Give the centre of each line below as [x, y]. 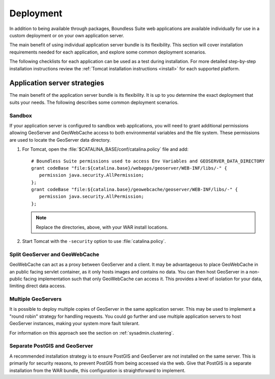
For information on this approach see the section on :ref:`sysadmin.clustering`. [92, 333]
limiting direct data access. [38, 286]
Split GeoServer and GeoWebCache [54, 254]
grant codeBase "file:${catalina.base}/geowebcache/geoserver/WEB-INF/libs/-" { [135, 189]
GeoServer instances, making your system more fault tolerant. [75, 323]
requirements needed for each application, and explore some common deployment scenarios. [108, 52]
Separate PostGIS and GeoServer [51, 346]
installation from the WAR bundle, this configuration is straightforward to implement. [98, 370]
